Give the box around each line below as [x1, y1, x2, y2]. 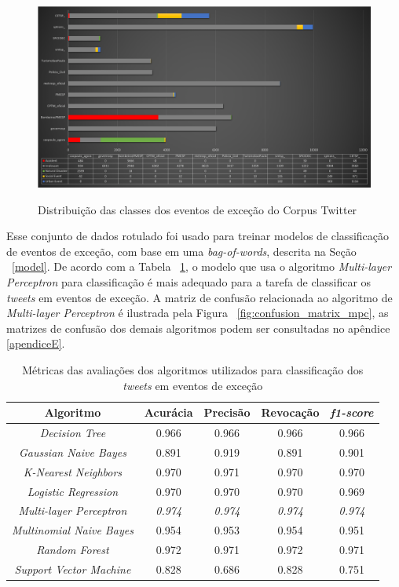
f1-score [330, 404, 374, 421]
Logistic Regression [27, 483, 119, 499]
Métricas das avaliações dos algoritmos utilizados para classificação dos [22, 361, 364, 377]
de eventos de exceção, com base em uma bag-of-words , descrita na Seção [6, 242, 357, 259]
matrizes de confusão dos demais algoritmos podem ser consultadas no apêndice [6, 319, 390, 336]
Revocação [261, 404, 320, 421]
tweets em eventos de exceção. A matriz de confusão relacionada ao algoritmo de [6, 289, 393, 305]
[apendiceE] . [6, 335, 65, 352]
